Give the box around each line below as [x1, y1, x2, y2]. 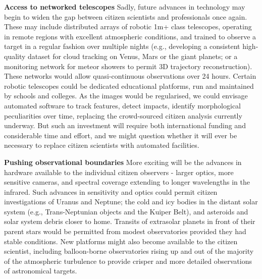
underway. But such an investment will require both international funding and [4, 120, 246, 131]
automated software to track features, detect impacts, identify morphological [4, 100, 241, 110]
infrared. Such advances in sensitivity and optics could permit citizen [4, 186, 218, 197]
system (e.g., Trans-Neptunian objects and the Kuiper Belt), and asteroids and [4, 206, 248, 216]
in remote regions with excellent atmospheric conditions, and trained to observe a [4, 31, 256, 41]
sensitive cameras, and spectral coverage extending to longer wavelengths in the [4, 177, 250, 187]
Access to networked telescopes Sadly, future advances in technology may [4, 2, 245, 12]
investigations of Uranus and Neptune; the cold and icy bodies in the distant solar [4, 196, 258, 207]
